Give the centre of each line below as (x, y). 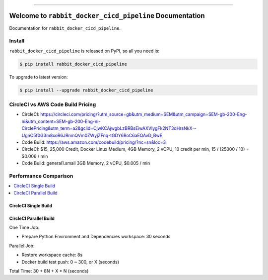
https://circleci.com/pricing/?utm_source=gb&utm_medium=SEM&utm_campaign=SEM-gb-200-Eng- (144, 114)
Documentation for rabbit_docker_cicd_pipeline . (65, 28)
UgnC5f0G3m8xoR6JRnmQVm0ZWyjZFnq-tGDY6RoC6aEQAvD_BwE (92, 135)
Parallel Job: (22, 246)
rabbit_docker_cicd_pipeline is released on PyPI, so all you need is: (84, 51)
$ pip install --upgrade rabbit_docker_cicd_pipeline (86, 90)
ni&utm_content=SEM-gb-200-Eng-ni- (61, 121)
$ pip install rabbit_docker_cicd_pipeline (73, 64)
